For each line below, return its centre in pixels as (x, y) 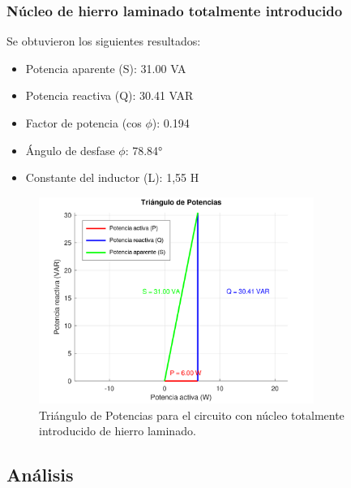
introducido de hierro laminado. (118, 431)
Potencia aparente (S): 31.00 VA (106, 68)
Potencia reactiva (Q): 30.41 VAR (109, 95)
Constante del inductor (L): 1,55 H (112, 177)
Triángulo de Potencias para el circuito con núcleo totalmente (192, 415)
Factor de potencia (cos (83, 123)
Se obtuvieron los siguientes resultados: (104, 41)
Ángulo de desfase (70, 150)
